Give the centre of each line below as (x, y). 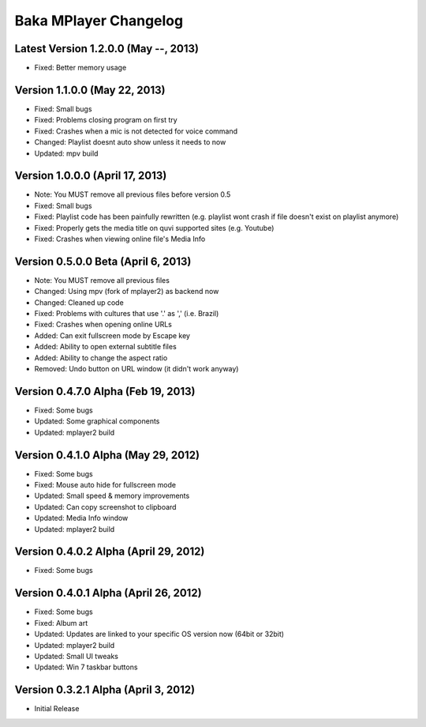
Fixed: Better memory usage (80, 68)
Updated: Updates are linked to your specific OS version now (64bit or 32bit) (159, 634)
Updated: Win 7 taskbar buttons (86, 667)
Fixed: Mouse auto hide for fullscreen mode (105, 485)
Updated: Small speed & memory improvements (112, 496)
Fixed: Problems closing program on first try (106, 120)
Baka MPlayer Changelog (99, 21)
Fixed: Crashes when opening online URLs (103, 325)
